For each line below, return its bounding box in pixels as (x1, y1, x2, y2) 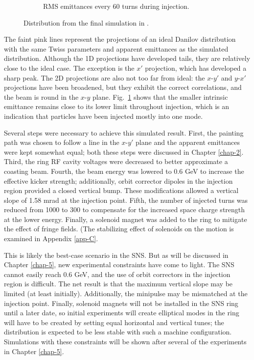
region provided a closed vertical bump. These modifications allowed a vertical (4, 185, 239, 195)
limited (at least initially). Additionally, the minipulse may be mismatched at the (4, 288, 248, 299)
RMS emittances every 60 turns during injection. (43, 1, 189, 11)
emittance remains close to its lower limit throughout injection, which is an (4, 101, 230, 111)
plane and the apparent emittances (136, 137, 240, 147)
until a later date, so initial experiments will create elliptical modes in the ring (4, 307, 239, 318)
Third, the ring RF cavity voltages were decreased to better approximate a (4, 156, 228, 166)
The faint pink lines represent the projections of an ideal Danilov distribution (4, 34, 236, 44)
